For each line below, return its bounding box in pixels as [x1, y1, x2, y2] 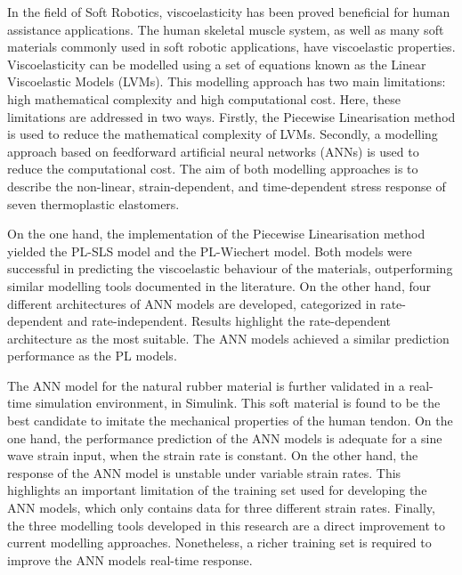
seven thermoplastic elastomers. [7, 194, 180, 213]
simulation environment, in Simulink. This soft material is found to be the [35, 393, 441, 412]
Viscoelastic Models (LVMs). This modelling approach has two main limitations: [7, 72, 446, 91]
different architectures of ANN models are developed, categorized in [7, 294, 377, 312]
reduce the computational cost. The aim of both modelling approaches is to [7, 159, 418, 178]
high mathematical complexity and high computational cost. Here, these [7, 89, 401, 108]
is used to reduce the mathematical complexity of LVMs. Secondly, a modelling [7, 125, 438, 143]
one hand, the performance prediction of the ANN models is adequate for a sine [7, 428, 442, 447]
